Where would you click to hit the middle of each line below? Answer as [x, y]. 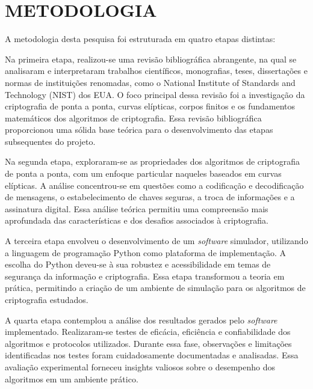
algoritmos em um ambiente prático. [72, 378]
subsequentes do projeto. [50, 141]
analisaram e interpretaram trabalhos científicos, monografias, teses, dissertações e [156, 71]
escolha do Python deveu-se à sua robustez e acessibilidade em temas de [138, 264]
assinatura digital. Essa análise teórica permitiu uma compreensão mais [137, 208]
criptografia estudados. [47, 299]
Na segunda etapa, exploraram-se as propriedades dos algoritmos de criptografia [152, 161]
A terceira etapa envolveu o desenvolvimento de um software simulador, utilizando [156, 241]
